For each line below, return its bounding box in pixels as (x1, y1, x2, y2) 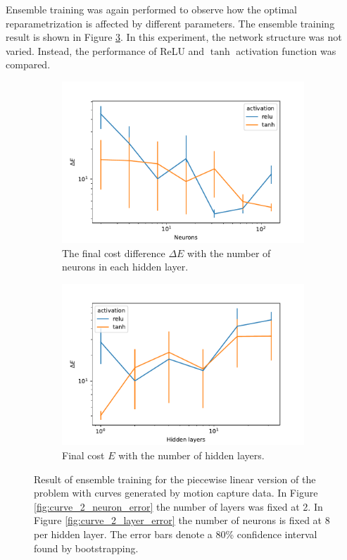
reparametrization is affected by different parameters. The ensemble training (6, 15, 335, 30)
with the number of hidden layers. (118, 448, 265, 462)
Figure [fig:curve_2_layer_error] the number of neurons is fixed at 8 (34, 513, 330, 528)
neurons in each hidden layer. (62, 259, 189, 274)
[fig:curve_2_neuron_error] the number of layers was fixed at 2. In (34, 499, 323, 514)
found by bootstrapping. (34, 540, 139, 555)
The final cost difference (62, 245, 165, 260)
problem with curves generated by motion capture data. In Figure (34, 485, 318, 500)
